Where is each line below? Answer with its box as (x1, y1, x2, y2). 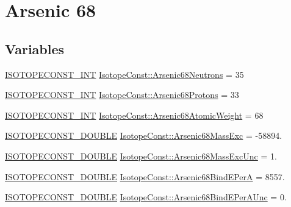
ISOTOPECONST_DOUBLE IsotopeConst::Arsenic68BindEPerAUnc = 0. (5, 191, 287, 203)
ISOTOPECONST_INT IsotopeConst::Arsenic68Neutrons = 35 (5, 68, 244, 80)
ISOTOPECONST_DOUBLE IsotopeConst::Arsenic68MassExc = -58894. (5, 129, 282, 142)
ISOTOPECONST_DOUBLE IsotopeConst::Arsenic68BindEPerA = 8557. (5, 170, 285, 183)
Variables (5, 39, 65, 58)
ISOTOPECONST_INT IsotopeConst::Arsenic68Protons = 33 (5, 88, 239, 101)
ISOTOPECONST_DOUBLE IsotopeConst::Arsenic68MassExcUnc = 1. (5, 149, 277, 162)
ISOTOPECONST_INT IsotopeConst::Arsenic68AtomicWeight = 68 (5, 108, 264, 121)
